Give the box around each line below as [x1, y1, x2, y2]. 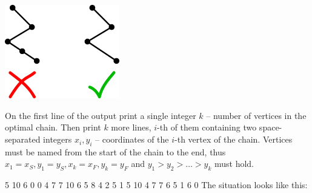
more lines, [111, 121, 151, 134]
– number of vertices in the [206, 109, 307, 121]
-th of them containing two [157, 121, 257, 134]
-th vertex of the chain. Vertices [174, 133, 293, 146]
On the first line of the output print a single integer [5, 109, 196, 121]
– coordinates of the [95, 133, 169, 146]
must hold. [214, 157, 254, 170]
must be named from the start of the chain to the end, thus [5, 145, 226, 158]
